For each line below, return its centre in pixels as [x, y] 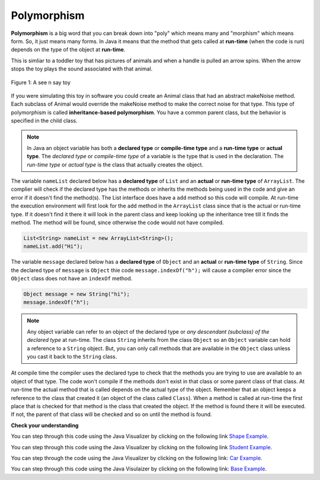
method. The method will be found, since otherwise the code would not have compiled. [117, 222]
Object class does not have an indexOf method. [72, 279]
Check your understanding [45, 425]
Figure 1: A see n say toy [41, 82]
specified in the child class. [44, 121]
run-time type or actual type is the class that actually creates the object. [115, 164]
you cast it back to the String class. [72, 357]
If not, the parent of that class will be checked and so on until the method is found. [112, 414]
